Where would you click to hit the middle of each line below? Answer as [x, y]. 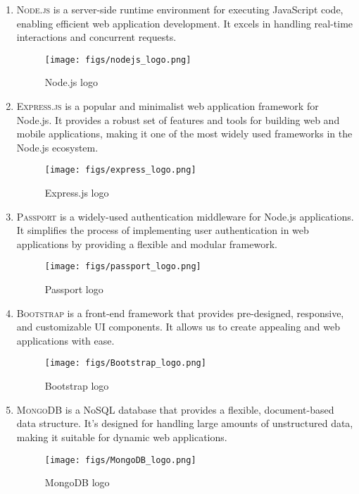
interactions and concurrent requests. [96, 37]
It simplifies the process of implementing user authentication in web [163, 230]
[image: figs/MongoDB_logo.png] [120, 460]
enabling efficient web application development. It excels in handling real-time [185, 23]
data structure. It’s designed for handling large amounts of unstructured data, [185, 423]
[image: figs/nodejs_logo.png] [118, 60]
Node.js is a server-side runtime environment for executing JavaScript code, [180, 9]
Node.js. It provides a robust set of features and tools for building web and [178, 119]
